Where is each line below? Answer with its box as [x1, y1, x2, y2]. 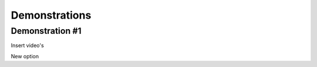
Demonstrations [11, 9, 92, 22]
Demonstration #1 [11, 26, 82, 36]
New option [11, 52, 39, 59]
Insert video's [11, 42, 44, 49]
